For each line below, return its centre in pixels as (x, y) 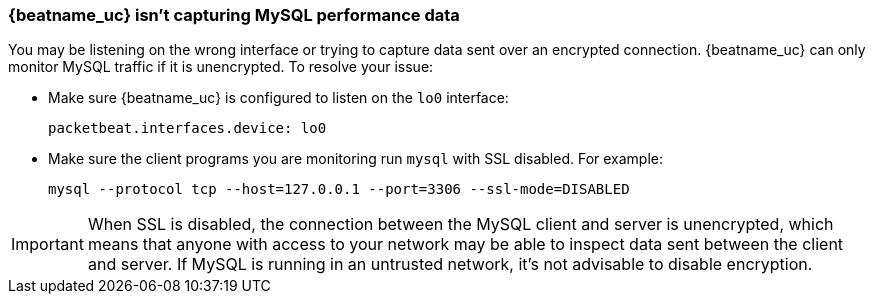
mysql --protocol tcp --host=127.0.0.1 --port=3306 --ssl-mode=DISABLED (339, 189)
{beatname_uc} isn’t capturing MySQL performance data (234, 15)
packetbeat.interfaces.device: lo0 (187, 128)
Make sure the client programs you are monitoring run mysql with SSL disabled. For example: (356, 159)
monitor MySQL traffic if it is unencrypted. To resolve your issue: (221, 67)
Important (47, 244)
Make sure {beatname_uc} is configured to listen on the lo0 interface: (278, 98)
